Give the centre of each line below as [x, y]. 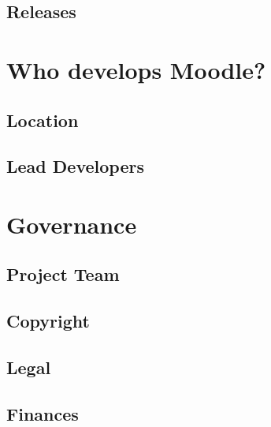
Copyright [48, 321]
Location [43, 120]
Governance [72, 224]
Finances [43, 413]
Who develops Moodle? [136, 69]
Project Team [63, 274]
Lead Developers [75, 166]
